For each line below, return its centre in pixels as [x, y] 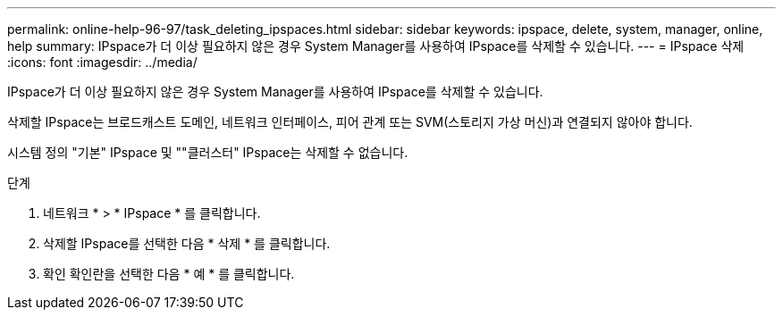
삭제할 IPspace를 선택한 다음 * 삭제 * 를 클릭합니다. [187, 243]
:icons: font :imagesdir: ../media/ [102, 62]
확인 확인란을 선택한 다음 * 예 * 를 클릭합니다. [169, 274]
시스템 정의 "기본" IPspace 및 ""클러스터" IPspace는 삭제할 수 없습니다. [208, 152]
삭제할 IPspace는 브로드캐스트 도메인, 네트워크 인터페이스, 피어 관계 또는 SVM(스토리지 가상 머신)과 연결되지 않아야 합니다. [350, 122]
